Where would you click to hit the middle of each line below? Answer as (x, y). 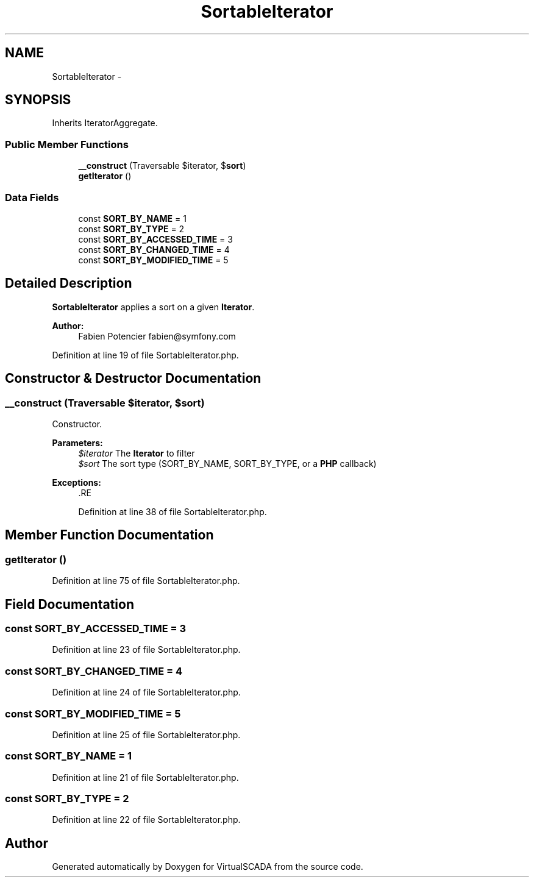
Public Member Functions (67, 144)
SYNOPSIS (38, 100)
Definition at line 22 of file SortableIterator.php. (146, 820)
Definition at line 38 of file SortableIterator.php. (173, 512)
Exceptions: (77, 482)
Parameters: (77, 443)
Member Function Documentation (109, 535)
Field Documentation (69, 604)
